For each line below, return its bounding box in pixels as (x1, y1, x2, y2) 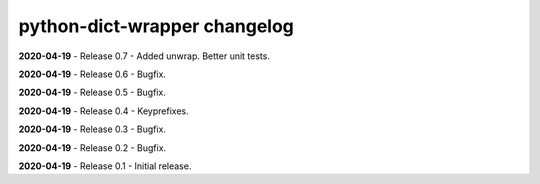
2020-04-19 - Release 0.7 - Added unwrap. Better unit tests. (18, 50, 270, 62)
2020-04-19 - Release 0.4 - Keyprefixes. (18, 105, 189, 117)
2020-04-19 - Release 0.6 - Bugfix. (18, 68, 167, 80)
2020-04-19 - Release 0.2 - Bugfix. (18, 141, 167, 154)
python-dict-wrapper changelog (18, 15, 295, 37)
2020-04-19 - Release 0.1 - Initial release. (18, 160, 192, 172)
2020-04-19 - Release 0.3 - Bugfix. (18, 123, 167, 135)
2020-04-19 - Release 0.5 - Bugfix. (18, 86, 167, 99)
